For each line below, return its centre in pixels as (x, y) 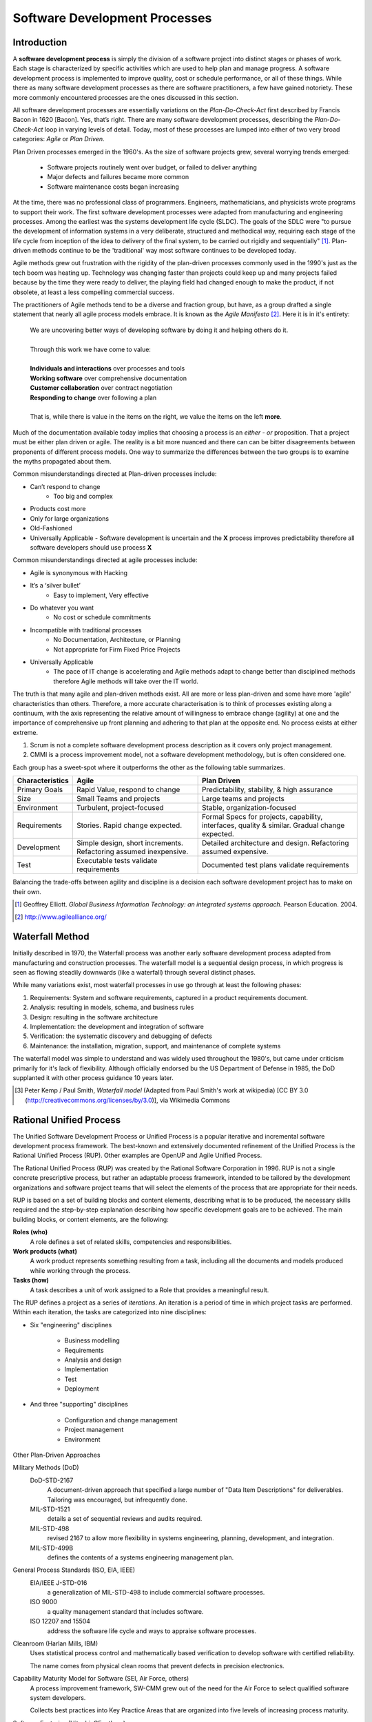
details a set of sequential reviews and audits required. (125, 1519)
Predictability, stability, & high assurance (267, 790)
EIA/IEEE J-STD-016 (59, 1583)
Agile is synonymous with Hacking (79, 572)
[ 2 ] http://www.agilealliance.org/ (61, 917)
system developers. (58, 1698)
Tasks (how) (31, 1280)
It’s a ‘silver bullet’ (55, 585)
